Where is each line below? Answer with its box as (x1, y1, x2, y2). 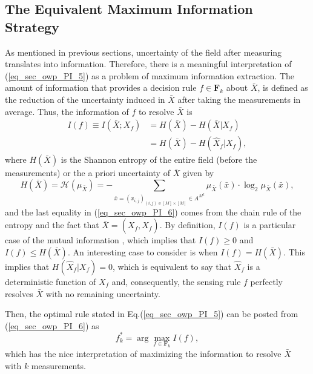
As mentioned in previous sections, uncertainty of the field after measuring (5, 45, 282, 58)
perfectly (250, 275, 283, 287)
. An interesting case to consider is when (67, 245, 218, 258)
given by (182, 166, 214, 179)
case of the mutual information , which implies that (5, 234, 196, 246)
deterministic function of (5, 275, 96, 287)
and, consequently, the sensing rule (111, 275, 241, 287)
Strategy (5, 17, 59, 36)
